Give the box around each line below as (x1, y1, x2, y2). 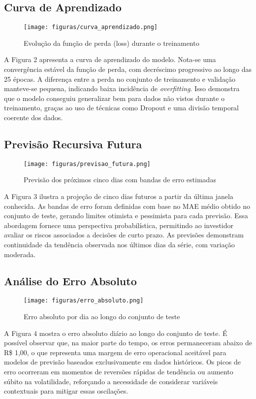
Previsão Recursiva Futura (4, 136, 142, 151)
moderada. (4, 249, 36, 259)
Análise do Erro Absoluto (4, 273, 137, 288)
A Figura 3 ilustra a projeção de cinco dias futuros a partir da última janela (4, 191, 233, 201)
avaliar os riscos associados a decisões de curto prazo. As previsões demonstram (4, 230, 244, 240)
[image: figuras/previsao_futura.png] (24, 160, 151, 167)
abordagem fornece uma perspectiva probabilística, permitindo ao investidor (4, 220, 234, 230)
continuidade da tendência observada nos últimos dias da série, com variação (4, 239, 235, 250)
